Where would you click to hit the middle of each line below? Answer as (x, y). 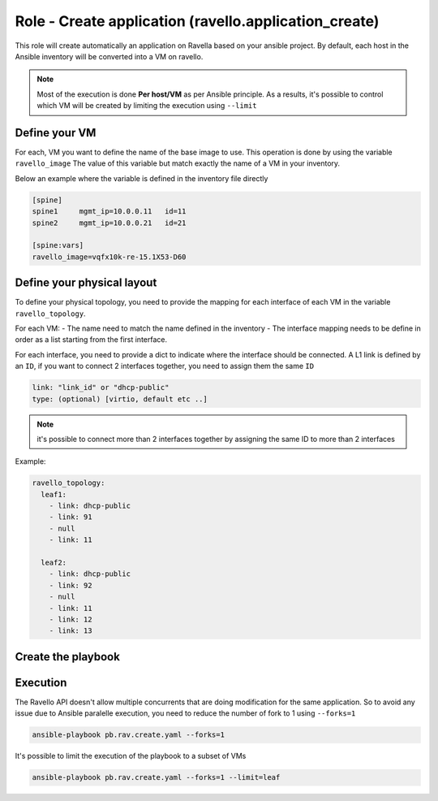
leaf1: (54, 494)
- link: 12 (71, 619)
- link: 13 (71, 631)
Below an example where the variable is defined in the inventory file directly (142, 178)
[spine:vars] (58, 245)
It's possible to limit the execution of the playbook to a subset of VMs (131, 756)
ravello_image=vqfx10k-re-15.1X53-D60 (109, 257)
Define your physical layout (86, 283)
